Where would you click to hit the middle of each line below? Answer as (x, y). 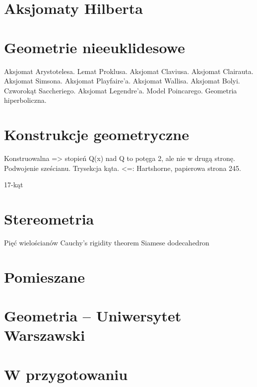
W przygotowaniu (66, 374)
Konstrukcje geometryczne (97, 134)
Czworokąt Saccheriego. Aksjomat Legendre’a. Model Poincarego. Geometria (121, 90)
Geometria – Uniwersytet (93, 316)
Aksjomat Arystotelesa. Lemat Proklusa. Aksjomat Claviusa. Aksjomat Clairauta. (129, 71)
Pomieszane (45, 276)
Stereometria (49, 218)
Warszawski (45, 335)
